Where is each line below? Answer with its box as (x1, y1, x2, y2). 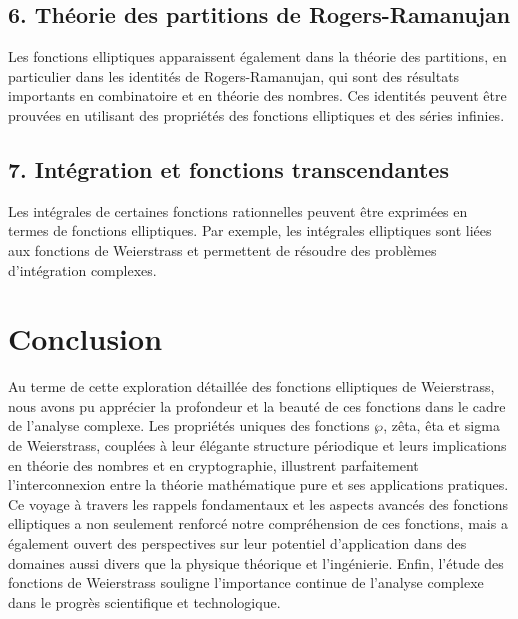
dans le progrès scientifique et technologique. (8, 591, 281, 612)
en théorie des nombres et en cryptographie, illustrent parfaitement (8, 454, 419, 475)
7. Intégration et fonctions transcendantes (8, 153, 449, 184)
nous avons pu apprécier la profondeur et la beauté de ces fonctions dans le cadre (8, 395, 506, 416)
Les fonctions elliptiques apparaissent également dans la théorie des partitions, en (8, 46, 507, 67)
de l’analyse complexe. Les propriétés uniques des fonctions (8, 415, 370, 436)
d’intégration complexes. (8, 259, 157, 280)
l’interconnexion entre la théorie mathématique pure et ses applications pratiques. (8, 474, 509, 495)
